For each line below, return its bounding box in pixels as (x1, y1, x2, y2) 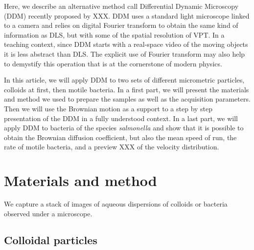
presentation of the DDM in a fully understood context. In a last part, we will (4, 113, 238, 123)
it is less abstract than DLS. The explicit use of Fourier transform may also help (4, 48, 245, 59)
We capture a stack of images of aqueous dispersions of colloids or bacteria (4, 199, 228, 209)
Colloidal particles (4, 232, 97, 247)
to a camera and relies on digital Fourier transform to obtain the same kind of (4, 20, 238, 30)
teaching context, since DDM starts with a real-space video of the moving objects (4, 39, 248, 49)
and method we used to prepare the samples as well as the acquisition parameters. (4, 94, 251, 104)
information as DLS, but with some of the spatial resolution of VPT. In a (4, 29, 225, 40)
